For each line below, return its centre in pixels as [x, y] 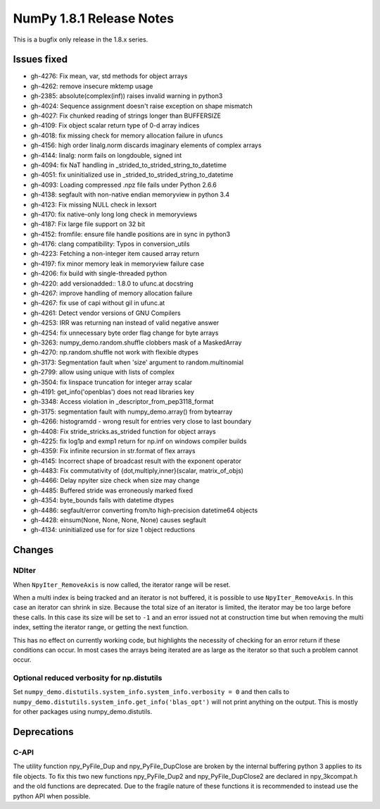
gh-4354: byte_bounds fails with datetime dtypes [102, 500]
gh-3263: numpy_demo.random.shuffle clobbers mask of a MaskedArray [136, 342]
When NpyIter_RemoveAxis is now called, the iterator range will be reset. [122, 584]
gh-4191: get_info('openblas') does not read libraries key [113, 392]
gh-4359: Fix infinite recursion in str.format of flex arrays [113, 451]
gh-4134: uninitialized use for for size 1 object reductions [113, 530]
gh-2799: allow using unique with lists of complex [103, 372]
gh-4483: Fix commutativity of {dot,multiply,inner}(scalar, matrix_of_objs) [137, 471]
